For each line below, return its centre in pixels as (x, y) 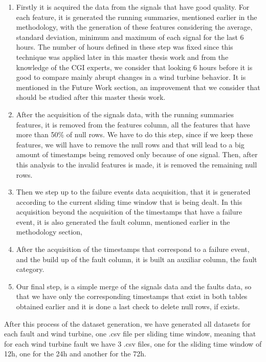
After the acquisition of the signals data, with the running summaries (125, 114)
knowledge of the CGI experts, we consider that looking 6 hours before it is (134, 67)
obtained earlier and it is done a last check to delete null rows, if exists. (128, 306)
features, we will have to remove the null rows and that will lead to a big (130, 144)
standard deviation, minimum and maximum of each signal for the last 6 (130, 37)
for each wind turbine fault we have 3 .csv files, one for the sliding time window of (133, 343)
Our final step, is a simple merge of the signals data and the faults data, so (134, 286)
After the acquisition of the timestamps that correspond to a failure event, (133, 249)
